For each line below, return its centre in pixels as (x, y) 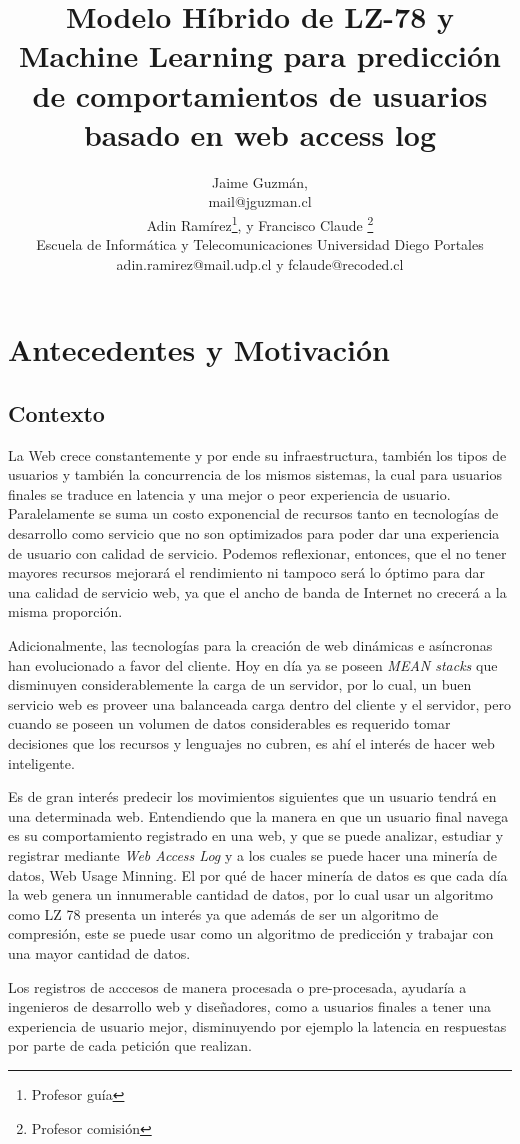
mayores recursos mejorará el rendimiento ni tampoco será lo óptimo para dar (247, 572)
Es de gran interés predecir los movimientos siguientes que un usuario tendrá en (252, 796)
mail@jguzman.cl (260, 201)
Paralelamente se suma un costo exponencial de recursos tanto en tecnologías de (253, 513)
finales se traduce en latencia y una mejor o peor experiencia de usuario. (229, 493)
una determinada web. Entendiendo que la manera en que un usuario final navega (258, 815)
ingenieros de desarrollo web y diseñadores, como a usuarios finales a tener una (249, 1006)
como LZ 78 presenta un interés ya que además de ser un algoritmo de (223, 913)
